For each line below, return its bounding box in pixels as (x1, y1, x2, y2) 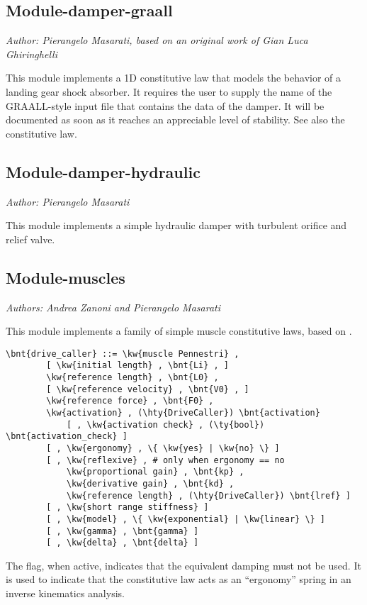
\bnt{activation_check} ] (6, 431, 128, 442)
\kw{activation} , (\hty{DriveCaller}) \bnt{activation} (46, 408, 320, 418)
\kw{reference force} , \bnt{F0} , (46, 396, 214, 406)
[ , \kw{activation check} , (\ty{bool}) (66, 419, 265, 430)
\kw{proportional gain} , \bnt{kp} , (66, 467, 244, 477)
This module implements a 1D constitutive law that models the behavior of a (6, 70, 341, 85)
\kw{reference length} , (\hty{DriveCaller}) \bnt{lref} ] (66, 490, 351, 501)
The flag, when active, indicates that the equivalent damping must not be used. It (6, 557, 361, 572)
